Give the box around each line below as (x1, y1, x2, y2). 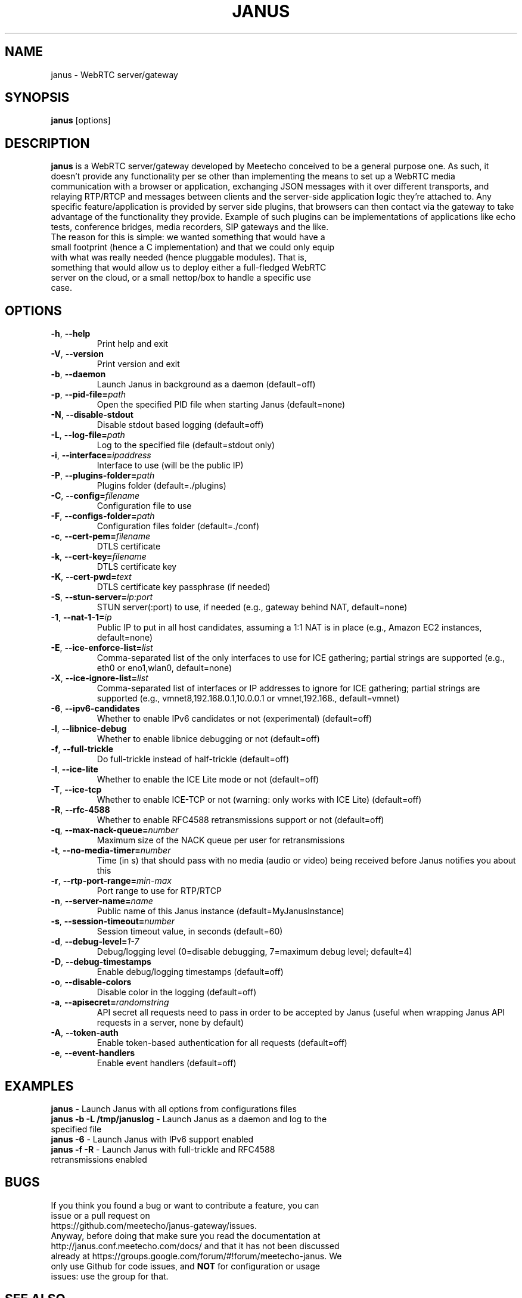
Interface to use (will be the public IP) (97, 460, 244, 471)
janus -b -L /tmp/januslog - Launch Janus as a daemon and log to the (51, 1113, 327, 1124)
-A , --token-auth (51, 1027, 119, 1038)
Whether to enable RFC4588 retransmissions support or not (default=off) (97, 815, 384, 825)
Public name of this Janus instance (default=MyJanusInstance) (97, 906, 344, 917)
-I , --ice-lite (51, 764, 98, 775)
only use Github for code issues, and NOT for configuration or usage (51, 1260, 320, 1271)
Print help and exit (97, 339, 168, 349)
